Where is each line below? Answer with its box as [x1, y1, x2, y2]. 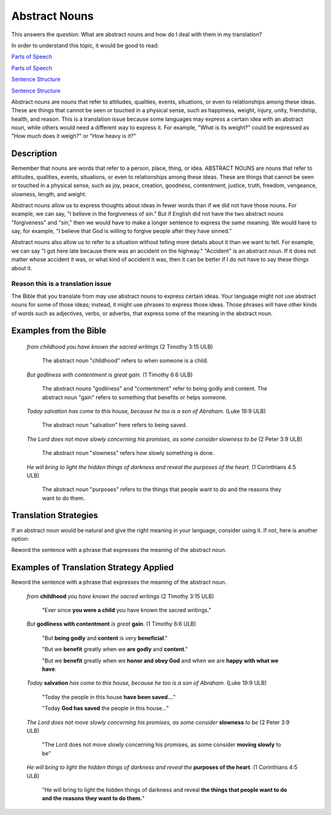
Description [11, 148, 58, 159]
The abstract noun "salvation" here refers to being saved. [42, 421, 188, 429]
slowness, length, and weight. [11, 190, 87, 197]
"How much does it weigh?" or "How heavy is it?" [11, 132, 137, 140]
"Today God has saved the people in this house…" [42, 705, 169, 712]
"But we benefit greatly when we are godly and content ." [42, 646, 188, 653]
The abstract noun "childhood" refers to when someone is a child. [42, 357, 208, 364]
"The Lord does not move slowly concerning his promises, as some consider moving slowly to [42, 741, 281, 748]
